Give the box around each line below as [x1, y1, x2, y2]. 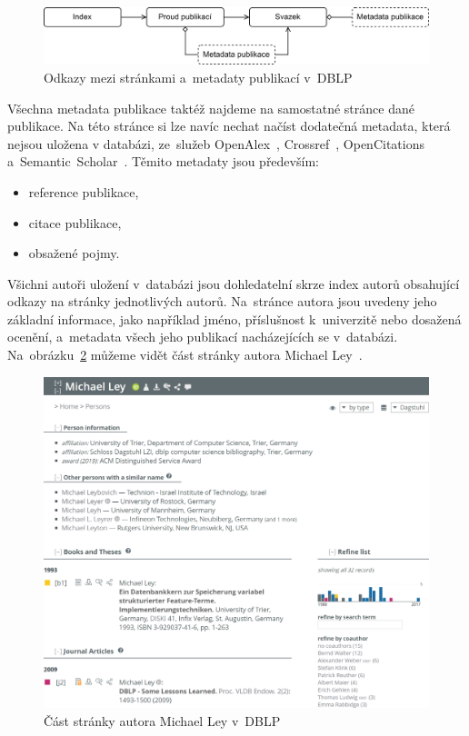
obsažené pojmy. [28, 244, 120, 263]
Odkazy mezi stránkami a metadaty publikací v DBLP [44, 67, 353, 86]
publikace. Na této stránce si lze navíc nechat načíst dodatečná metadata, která [7, 116, 451, 135]
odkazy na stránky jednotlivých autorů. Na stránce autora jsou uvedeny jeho [7, 292, 437, 311]
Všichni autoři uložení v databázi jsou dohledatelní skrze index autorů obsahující [7, 274, 460, 293]
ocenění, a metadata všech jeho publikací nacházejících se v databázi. [7, 327, 398, 346]
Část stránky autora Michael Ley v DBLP [44, 711, 281, 731]
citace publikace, [28, 213, 122, 232]
